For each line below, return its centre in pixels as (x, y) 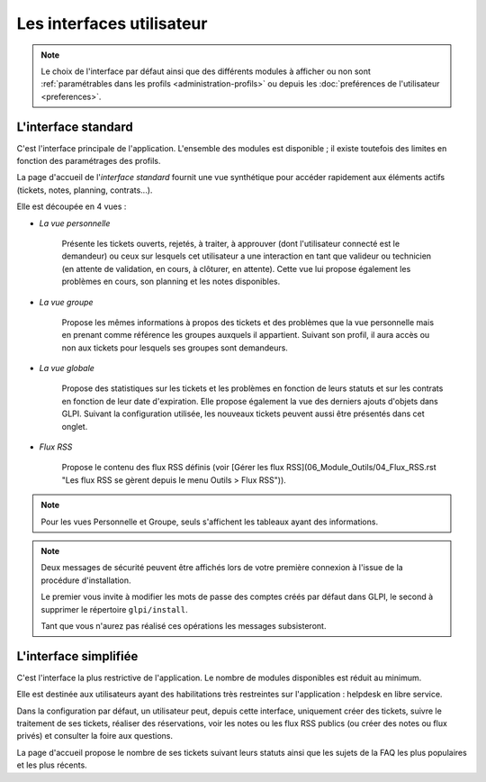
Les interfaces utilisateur (112, 23)
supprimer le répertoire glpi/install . (114, 609)
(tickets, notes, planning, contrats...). (85, 190)
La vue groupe (66, 302)
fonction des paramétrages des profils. (89, 161)
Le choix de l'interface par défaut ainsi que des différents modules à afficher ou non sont (206, 71)
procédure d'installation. (86, 580)
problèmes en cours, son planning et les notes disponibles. (171, 282)
